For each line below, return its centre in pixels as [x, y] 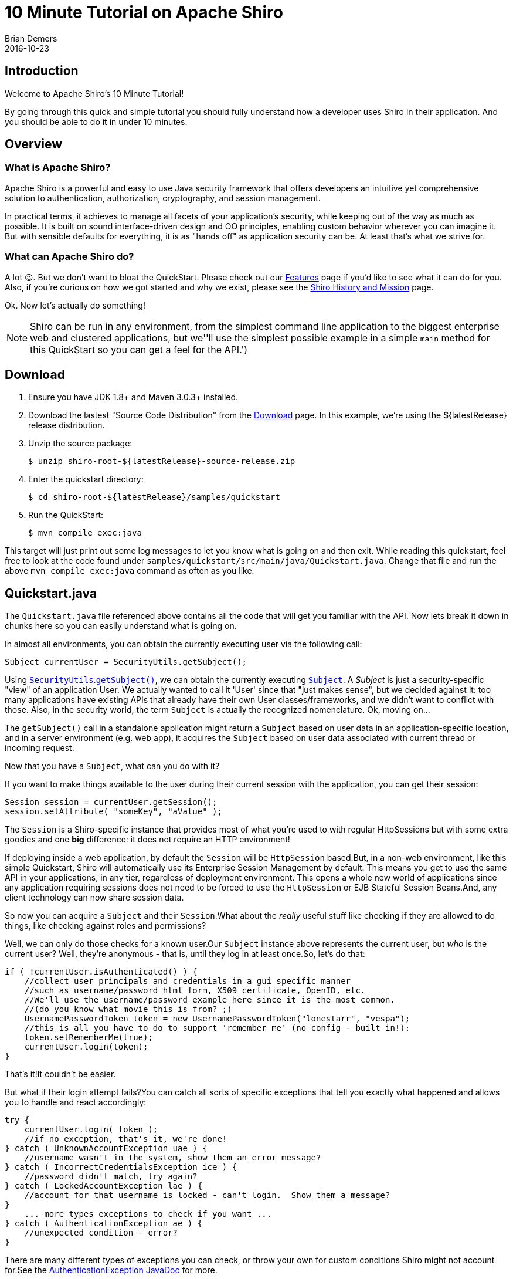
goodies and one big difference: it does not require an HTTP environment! [147, 840]
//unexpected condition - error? [101, 1233]
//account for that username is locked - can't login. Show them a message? [207, 1195]
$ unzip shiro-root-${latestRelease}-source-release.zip [162, 461]
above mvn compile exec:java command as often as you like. [130, 571]
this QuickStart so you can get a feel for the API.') [139, 349]
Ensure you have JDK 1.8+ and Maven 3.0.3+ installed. [133, 397]
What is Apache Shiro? [58, 168]
